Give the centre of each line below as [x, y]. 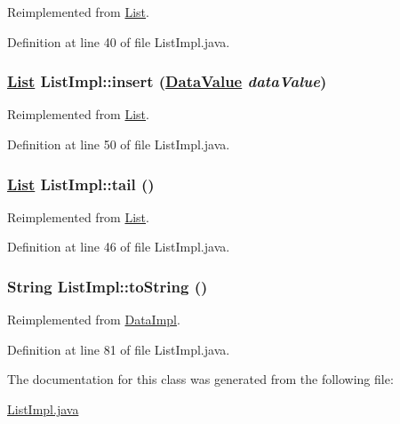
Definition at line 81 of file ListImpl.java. [119, 349]
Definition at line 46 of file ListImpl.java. [119, 247]
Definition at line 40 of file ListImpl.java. [119, 41]
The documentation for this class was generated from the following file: [200, 379]
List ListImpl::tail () [81, 184]
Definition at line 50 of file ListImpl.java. [119, 144]
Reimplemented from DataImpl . [94, 320]
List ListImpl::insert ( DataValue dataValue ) [167, 81]
